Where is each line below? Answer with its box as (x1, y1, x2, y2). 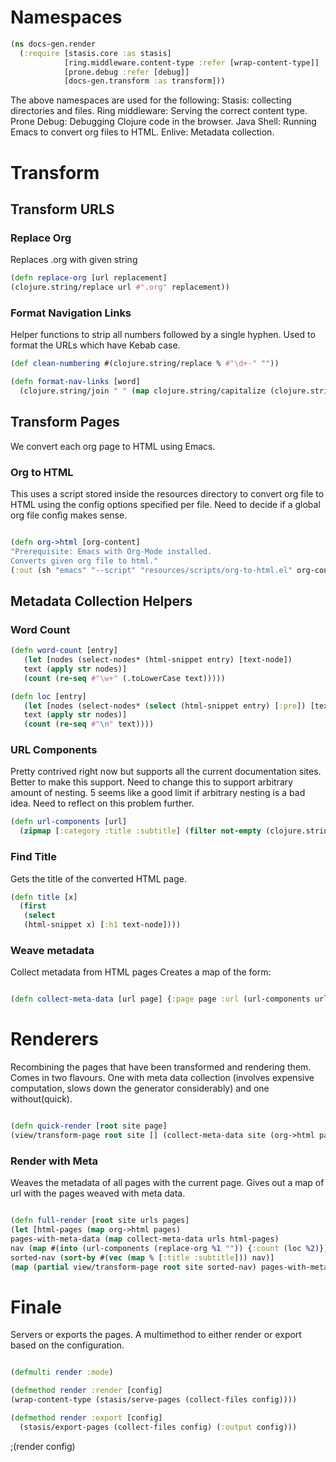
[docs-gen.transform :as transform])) (63, 76, 226, 86)
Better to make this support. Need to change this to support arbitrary (10, 776, 294, 788)
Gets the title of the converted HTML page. (10, 872, 187, 885)
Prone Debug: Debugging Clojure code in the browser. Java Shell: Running (10, 116, 317, 128)
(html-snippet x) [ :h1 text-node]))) (23, 920, 182, 930)
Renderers (10, 1028, 99, 1051)
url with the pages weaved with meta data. (10, 1187, 186, 1200)
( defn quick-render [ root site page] (10, 1121, 168, 1131)
